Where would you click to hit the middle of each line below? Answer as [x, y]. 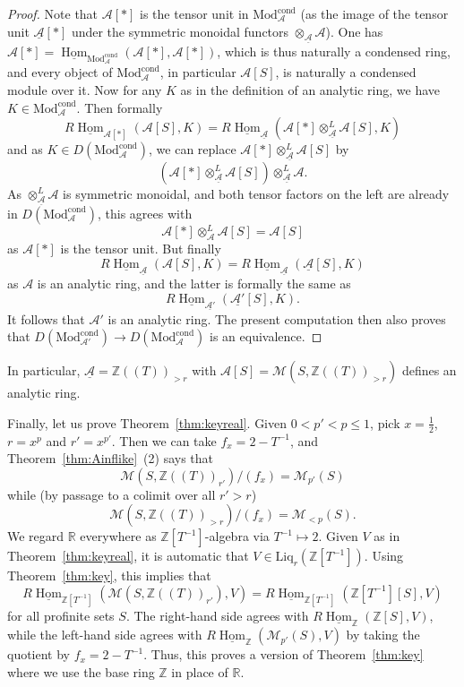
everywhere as [118, 536]
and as [25, 149]
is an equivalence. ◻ [266, 336]
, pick [385, 422]
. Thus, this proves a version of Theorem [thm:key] [284, 654]
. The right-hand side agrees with [217, 616]
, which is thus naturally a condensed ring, [334, 51]
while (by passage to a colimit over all [112, 494]
